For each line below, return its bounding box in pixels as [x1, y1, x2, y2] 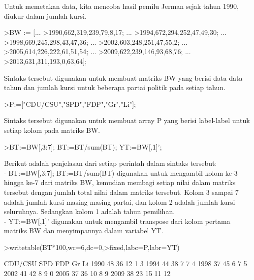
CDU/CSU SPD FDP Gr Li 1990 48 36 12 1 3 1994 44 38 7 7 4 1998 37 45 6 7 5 [4, 258, 247, 269]
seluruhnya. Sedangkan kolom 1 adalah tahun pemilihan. [4, 206, 175, 217]
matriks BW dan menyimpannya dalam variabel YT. [4, 225, 163, 236]
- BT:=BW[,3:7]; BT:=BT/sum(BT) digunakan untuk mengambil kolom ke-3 [4, 167, 238, 178]
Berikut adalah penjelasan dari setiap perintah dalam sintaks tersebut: [4, 158, 217, 168]
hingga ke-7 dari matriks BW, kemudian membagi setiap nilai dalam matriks [4, 177, 236, 187]
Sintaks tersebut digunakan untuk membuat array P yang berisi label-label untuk [4, 115, 250, 125]
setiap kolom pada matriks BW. [4, 124, 100, 135]
